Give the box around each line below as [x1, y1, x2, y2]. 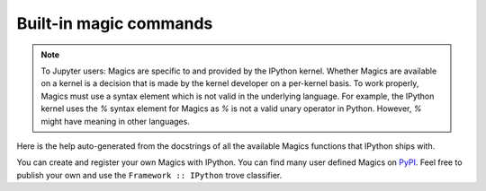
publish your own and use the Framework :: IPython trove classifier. [16, 169, 283, 180]
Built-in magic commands [16, 13, 213, 33]
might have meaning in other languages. [40, 116, 191, 126]
